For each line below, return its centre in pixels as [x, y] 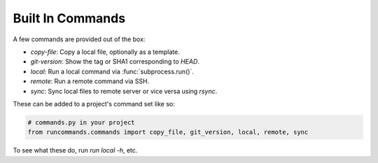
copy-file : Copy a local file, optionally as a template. [105, 52]
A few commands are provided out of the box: [79, 39]
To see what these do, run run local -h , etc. [75, 150]
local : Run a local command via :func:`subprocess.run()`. [112, 71]
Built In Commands [69, 18]
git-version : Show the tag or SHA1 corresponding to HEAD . [115, 62]
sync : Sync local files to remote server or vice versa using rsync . [124, 91]
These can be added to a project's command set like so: [94, 104]
